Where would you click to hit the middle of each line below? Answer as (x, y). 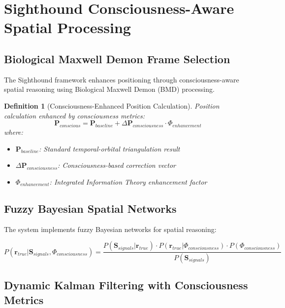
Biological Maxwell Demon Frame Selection (117, 58)
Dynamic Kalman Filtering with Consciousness (126, 285)
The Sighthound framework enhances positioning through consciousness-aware (122, 79)
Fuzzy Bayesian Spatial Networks (90, 208)
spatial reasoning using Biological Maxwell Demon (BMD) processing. (109, 89)
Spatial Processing (67, 27)
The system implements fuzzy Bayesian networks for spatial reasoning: (110, 229)
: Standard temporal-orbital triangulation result (109, 148)
